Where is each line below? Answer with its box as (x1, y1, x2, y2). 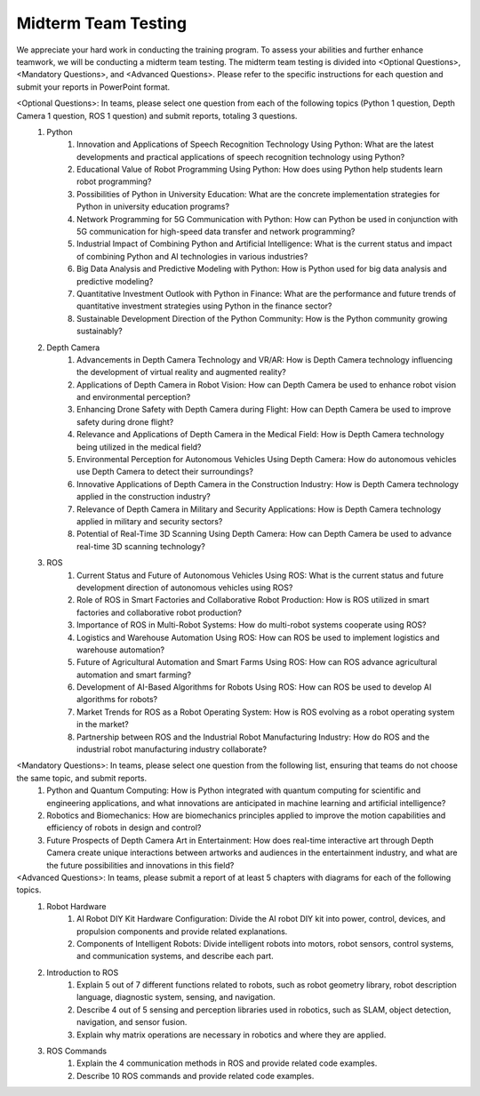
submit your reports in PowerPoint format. (16, 81, 171, 92)
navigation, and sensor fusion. (76, 1017, 188, 1028)
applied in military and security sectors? (76, 516, 223, 526)
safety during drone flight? (76, 416, 174, 427)
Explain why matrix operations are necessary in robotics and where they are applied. (76, 1029, 387, 1040)
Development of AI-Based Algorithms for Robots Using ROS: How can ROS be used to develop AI (76, 682, 432, 692)
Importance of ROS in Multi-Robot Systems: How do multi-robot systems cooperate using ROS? (76, 620, 427, 630)
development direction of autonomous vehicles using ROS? (76, 582, 293, 593)
